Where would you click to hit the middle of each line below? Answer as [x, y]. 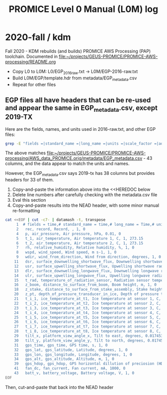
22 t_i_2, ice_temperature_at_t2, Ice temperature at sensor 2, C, [88, 303]
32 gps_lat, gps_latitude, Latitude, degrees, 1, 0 [71, 350]
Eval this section [29, 200]
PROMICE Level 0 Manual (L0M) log [83, 9]
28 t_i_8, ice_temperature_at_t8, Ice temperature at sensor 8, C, [88, 331]
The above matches [26, 153]
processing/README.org [31, 61]
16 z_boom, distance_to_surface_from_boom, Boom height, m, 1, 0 [85, 285]
